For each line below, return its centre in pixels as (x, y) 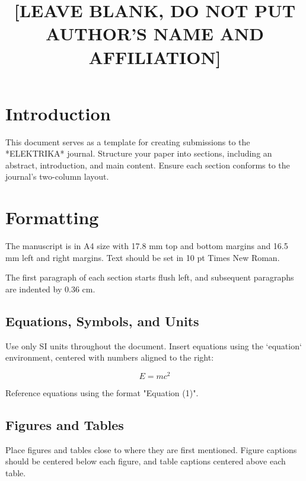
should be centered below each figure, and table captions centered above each (146, 461)
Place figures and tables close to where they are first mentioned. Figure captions (151, 449)
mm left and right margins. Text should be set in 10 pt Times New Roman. (143, 257)
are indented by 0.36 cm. (50, 289)
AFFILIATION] (155, 57)
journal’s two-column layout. (57, 176)
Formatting (52, 217)
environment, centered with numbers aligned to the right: (110, 357)
